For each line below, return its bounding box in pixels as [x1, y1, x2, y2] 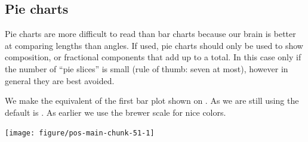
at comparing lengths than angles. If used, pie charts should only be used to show [5, 39, 303, 51]
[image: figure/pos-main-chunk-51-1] [5, 129, 155, 138]
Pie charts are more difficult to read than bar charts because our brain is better [5, 27, 296, 40]
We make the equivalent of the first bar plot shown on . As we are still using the [5, 94, 299, 107]
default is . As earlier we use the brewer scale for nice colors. [5, 106, 226, 118]
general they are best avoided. [5, 74, 115, 87]
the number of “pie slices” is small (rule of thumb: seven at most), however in [5, 62, 288, 75]
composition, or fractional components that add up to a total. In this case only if [5, 51, 301, 63]
